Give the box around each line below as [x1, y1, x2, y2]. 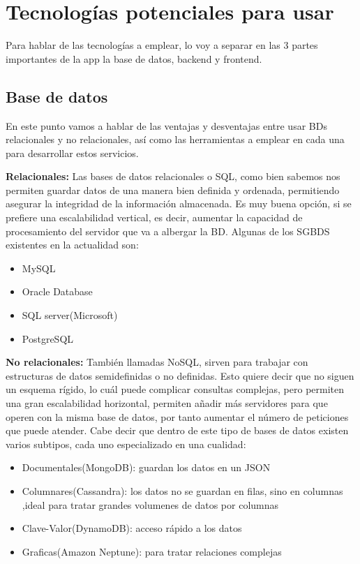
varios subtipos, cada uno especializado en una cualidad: [6, 436, 246, 451]
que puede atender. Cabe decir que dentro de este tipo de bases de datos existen [6, 423, 349, 438]
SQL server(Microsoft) [22, 308, 118, 322]
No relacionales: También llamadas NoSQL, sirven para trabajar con [6, 355, 308, 369]
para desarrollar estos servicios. [6, 145, 139, 160]
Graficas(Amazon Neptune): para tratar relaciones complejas [22, 544, 282, 558]
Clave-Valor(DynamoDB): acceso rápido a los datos [22, 521, 242, 535]
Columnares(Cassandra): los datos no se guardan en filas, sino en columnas [22, 483, 343, 498]
